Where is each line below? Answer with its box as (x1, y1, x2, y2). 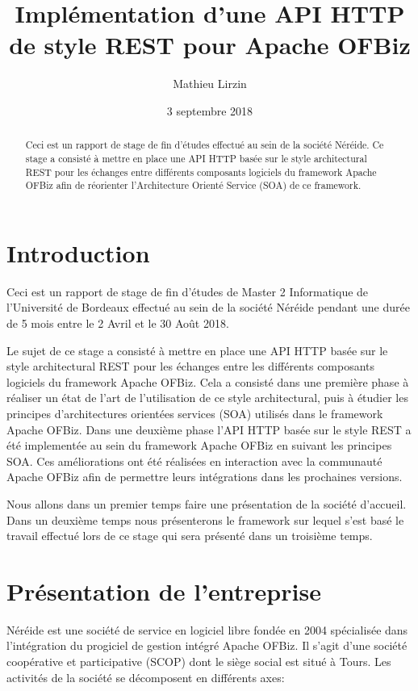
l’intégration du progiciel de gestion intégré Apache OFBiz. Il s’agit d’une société (6, 637, 408, 654)
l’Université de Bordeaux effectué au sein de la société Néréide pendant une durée (6, 299, 410, 316)
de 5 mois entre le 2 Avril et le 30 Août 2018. (6, 315, 229, 332)
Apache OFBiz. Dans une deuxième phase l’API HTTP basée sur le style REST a (6, 421, 412, 438)
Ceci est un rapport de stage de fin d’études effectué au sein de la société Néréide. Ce (25, 138, 384, 152)
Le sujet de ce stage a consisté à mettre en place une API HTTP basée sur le (6, 341, 388, 358)
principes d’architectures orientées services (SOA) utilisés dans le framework (6, 405, 383, 422)
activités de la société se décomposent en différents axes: (6, 668, 285, 685)
